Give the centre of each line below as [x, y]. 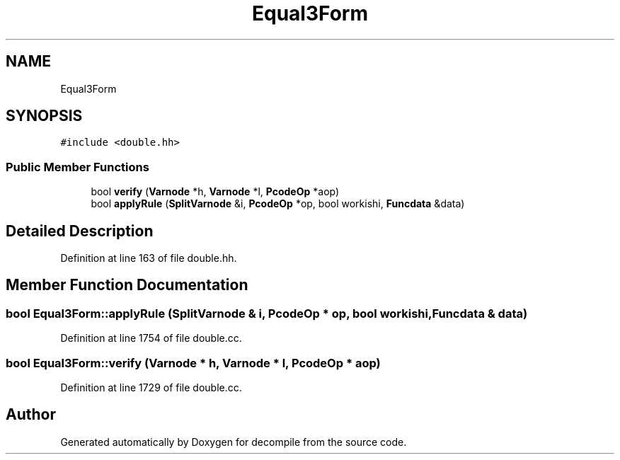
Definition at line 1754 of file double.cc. [151, 338]
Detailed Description [80, 231]
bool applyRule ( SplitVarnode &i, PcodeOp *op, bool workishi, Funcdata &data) [278, 204]
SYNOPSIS [44, 116]
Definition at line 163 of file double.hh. [149, 258]
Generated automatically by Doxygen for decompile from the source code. [234, 442]
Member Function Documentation [127, 285]
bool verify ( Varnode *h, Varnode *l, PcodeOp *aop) [215, 192]
